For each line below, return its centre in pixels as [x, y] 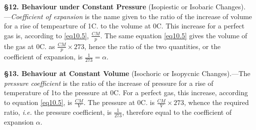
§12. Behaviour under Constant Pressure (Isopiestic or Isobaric [109, 6]
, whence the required [216, 102]
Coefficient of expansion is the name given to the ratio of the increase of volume [131, 16]
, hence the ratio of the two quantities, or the [152, 46]
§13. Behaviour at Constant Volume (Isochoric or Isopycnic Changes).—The [127, 73]
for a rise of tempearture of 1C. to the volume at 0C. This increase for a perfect [124, 26]
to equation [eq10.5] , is [38, 102]
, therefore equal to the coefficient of [177, 112]
